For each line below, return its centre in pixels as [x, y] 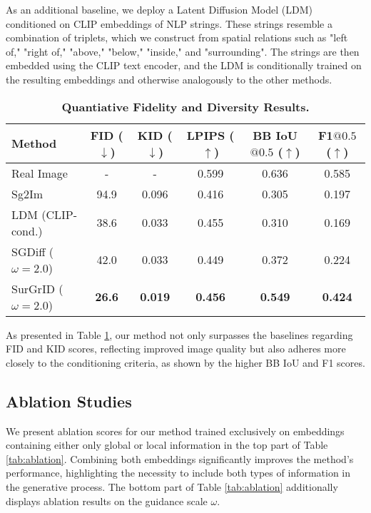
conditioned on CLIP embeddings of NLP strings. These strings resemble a [169, 23]
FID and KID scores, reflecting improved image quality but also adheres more [176, 349]
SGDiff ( [33, 251]
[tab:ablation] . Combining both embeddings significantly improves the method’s [180, 458]
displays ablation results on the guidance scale [107, 501]
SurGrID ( [37, 288]
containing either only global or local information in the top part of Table [167, 445]
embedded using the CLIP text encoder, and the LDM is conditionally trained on [184, 65]
